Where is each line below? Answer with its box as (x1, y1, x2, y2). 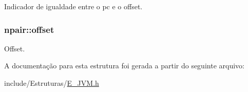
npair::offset (4, 23, 54, 35)
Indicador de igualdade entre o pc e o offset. (4, 1, 143, 11)
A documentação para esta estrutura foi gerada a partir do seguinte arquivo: (4, 60, 244, 71)
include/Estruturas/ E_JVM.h (4, 78, 99, 88)
